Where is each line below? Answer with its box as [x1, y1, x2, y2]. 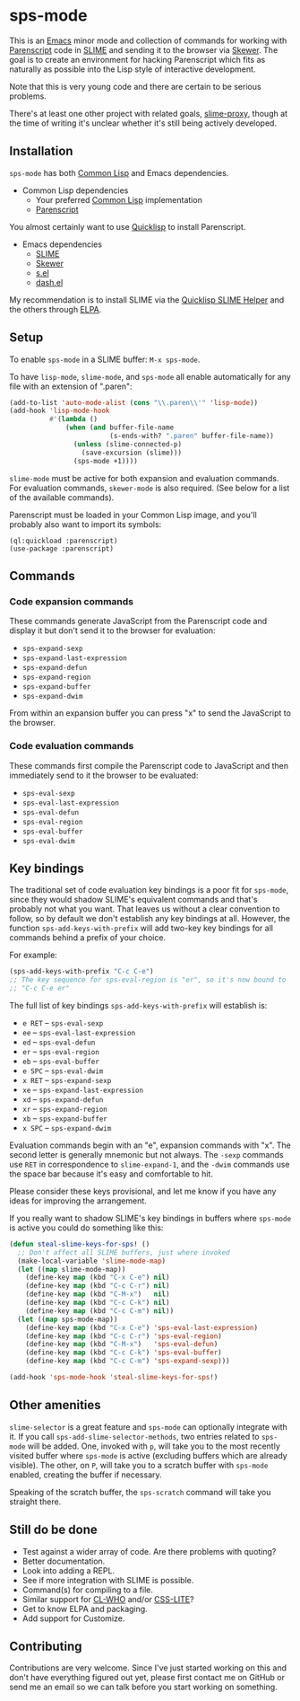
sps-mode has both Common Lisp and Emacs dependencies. [9, 167, 229, 178]
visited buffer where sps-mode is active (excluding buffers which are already [9, 1450, 288, 1460]
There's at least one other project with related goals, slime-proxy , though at [9, 108, 288, 119]
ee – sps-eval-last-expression [21, 1027, 136, 1037]
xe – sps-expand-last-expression [21, 1084, 144, 1095]
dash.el [35, 277, 64, 287]
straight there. [9, 1496, 62, 1507]
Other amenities [9, 1397, 101, 1413]
